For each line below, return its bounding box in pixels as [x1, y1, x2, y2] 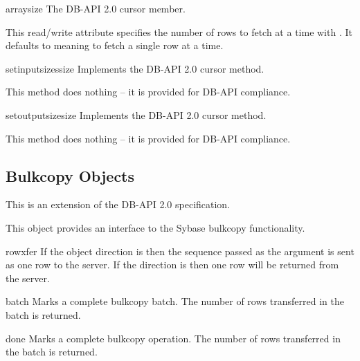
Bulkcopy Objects [6, 165, 135, 186]
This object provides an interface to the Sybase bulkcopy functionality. [6, 220, 305, 234]
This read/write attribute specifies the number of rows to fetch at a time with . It [6, 24, 352, 39]
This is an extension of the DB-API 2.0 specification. [6, 197, 231, 212]
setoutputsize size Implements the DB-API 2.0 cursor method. [6, 107, 267, 122]
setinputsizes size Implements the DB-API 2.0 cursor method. [6, 61, 264, 75]
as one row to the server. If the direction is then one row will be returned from [6, 257, 339, 272]
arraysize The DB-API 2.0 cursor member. [6, 1, 186, 15]
